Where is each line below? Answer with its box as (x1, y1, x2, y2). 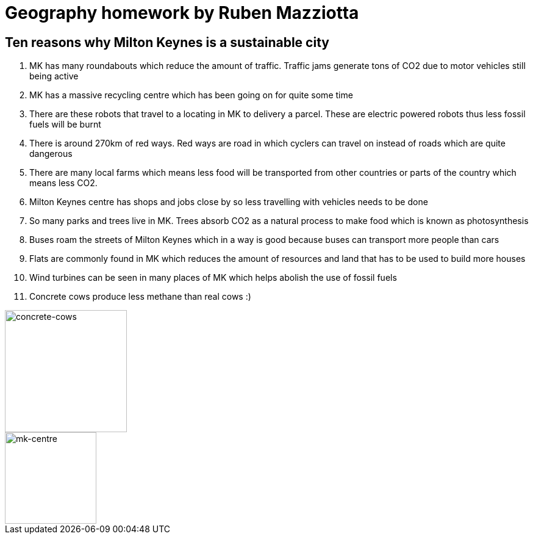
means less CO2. (29, 178, 98, 189)
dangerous (29, 148, 73, 159)
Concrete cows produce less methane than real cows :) (29, 291, 251, 302)
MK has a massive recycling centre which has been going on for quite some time (29, 90, 353, 101)
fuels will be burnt (29, 119, 101, 130)
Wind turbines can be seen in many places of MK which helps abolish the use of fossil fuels (29, 272, 397, 283)
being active (29, 71, 79, 82)
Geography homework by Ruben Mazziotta (5, 2, 359, 23)
